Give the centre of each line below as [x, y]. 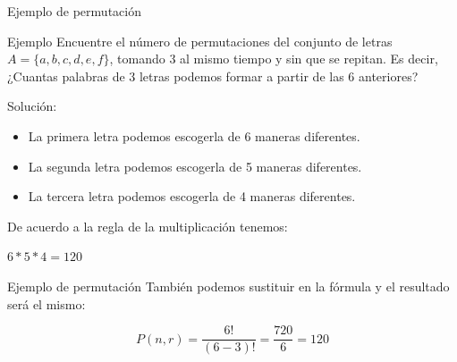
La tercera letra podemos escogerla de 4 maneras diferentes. [192, 196]
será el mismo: [47, 303]
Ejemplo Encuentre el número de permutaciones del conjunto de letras [200, 41]
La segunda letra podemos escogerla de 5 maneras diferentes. [195, 166]
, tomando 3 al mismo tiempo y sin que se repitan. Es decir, [274, 59]
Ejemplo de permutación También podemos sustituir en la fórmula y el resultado [228, 286]
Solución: [32, 106]
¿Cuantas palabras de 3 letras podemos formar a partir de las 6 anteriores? [213, 76]
